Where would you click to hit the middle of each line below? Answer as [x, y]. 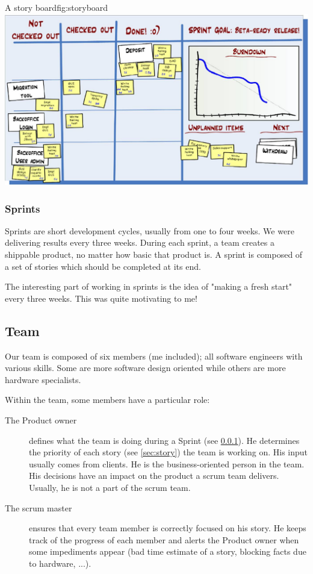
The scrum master [39, 507]
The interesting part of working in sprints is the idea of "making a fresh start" [149, 286]
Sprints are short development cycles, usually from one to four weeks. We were [150, 230]
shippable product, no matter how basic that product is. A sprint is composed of [154, 254]
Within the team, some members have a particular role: [107, 400]
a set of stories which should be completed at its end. [103, 266]
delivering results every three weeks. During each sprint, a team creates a [140, 242]
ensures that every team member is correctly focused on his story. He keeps [168, 528]
